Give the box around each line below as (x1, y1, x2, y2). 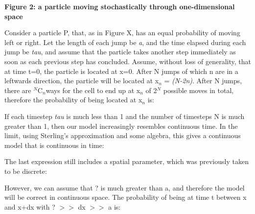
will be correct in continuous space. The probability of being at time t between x (4, 192, 247, 202)
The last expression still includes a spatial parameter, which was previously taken (4, 156, 249, 166)
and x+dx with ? (4, 201, 55, 212)
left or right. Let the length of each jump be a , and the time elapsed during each (4, 37, 246, 47)
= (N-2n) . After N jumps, (164, 75, 242, 86)
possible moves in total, (163, 85, 234, 95)
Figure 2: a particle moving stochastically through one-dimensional (4, 1, 235, 11)
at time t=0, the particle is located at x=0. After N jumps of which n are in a (4, 66, 238, 76)
